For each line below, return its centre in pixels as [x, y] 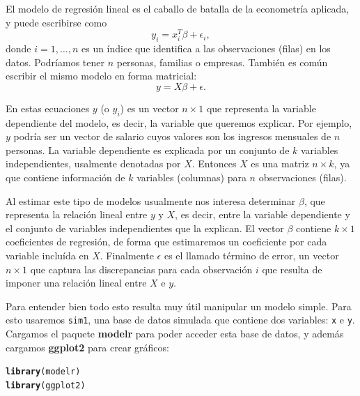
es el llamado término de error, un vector [251, 255]
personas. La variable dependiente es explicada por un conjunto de [148, 150]
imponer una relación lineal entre [76, 283]
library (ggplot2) [46, 385]
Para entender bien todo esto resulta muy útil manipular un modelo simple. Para [179, 306]
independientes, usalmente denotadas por [93, 163]
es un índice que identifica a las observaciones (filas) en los [206, 48]
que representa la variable [261, 108]
